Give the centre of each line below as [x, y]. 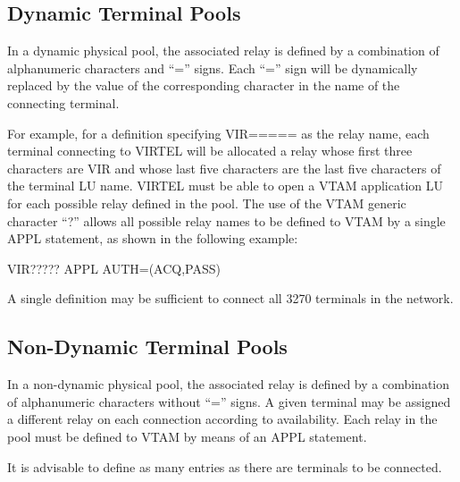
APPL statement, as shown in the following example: [153, 238]
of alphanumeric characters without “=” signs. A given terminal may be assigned [229, 401]
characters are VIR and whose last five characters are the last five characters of [224, 168]
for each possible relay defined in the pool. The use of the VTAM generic [207, 203]
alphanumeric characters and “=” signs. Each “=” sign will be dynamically [213, 68]
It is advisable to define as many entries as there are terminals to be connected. [225, 466]
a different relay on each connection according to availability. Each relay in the [222, 419]
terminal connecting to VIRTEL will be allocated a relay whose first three [210, 151]
